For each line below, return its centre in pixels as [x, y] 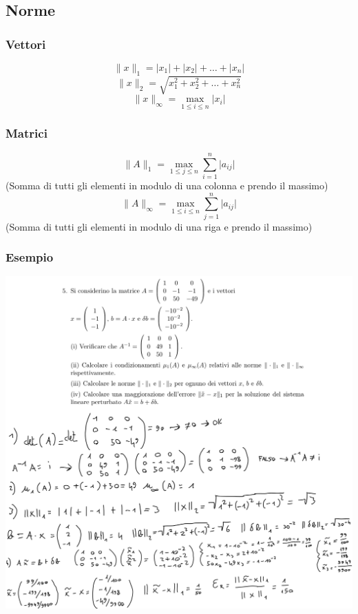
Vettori [26, 44]
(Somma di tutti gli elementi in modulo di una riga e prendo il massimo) [159, 226]
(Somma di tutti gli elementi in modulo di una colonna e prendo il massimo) [167, 185]
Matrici [27, 133]
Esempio [30, 257]
